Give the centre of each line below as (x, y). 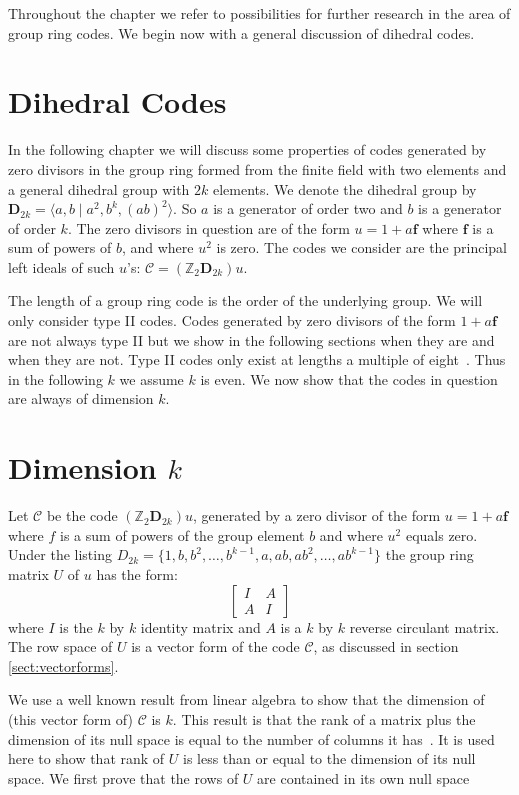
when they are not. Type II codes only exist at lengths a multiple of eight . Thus (257, 359)
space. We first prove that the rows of (123, 777)
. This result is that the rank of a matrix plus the (324, 718)
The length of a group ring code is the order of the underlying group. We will (245, 300)
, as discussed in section (386, 646)
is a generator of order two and (308, 208)
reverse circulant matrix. (424, 626)
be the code (82, 515)
